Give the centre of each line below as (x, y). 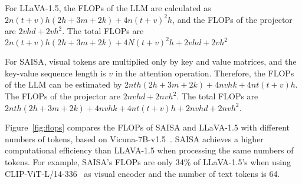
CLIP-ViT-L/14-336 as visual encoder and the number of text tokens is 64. (142, 173)
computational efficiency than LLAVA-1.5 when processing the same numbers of (149, 150)
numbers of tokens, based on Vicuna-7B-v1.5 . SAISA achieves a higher (134, 138)
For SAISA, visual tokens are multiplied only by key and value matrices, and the (151, 61)
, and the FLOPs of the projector (232, 19)
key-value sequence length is (55, 73)
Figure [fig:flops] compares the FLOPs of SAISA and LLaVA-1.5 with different (147, 127)
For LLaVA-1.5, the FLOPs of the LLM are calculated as (108, 8)
